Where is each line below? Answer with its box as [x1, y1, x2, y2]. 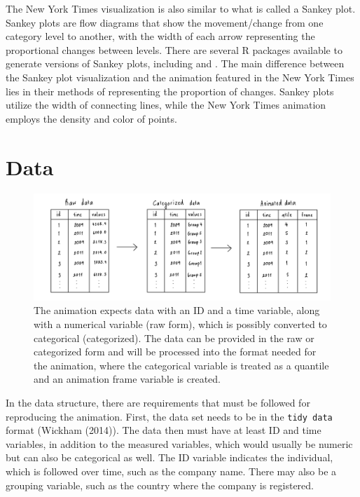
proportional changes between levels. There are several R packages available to [6, 42, 342, 57]
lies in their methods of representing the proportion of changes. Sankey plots [6, 83, 334, 98]
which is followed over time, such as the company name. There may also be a [6, 464, 337, 479]
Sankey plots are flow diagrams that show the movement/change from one [6, 15, 324, 29]
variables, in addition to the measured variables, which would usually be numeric [6, 436, 353, 451]
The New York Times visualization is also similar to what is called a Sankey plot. [6, 1, 356, 15]
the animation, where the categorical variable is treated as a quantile [34, 358, 329, 372]
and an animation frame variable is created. [34, 372, 221, 386]
